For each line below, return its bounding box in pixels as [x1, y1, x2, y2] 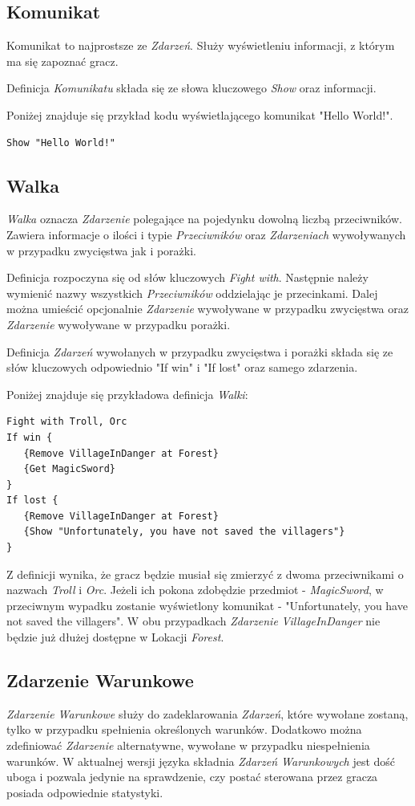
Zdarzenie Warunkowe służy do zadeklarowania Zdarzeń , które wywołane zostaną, [6, 705, 409, 722]
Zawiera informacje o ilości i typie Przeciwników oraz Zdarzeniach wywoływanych [6, 226, 406, 242]
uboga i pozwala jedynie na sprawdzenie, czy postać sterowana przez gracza [6, 768, 378, 785]
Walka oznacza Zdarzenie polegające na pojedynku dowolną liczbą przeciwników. [6, 210, 402, 227]
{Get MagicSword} [23, 463, 116, 475]
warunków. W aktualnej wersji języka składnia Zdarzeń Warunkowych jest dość [6, 752, 396, 769]
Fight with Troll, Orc [6, 416, 127, 428]
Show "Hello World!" [6, 136, 116, 149]
